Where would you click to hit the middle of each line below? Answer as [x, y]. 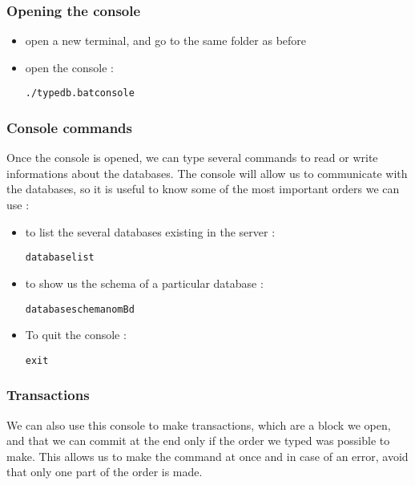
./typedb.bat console [80, 93]
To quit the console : [76, 335]
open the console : [69, 67]
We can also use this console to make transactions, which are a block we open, [199, 424]
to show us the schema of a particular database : [144, 283]
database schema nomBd [80, 309]
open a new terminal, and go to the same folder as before [166, 40]
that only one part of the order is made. [105, 472]
